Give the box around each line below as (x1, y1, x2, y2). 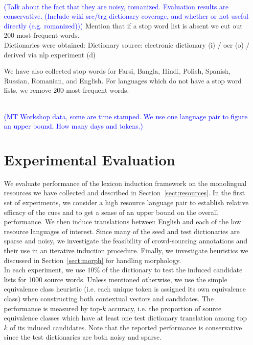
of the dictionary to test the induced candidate (102, 265, 243, 275)
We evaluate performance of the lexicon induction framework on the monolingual (4, 178, 247, 188)
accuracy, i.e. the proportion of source (108, 303, 222, 313)
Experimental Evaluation (4, 149, 176, 169)
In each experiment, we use (4, 265, 85, 275)
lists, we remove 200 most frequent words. (4, 85, 129, 95)
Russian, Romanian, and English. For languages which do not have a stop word (4, 75, 242, 85)
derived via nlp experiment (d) (4, 49, 96, 59)
